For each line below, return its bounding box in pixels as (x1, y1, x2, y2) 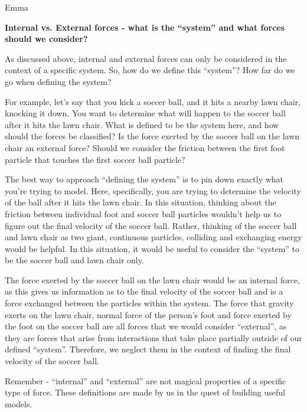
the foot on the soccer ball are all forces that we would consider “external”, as (5, 320, 287, 332)
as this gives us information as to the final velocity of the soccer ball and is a (5, 285, 283, 297)
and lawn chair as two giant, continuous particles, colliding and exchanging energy (5, 231, 302, 243)
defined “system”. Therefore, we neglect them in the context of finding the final (5, 343, 291, 355)
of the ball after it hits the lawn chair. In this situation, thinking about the (5, 196, 276, 208)
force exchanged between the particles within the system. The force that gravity (5, 297, 294, 309)
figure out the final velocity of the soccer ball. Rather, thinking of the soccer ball (5, 219, 297, 231)
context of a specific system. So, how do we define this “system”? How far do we (5, 64, 295, 76)
